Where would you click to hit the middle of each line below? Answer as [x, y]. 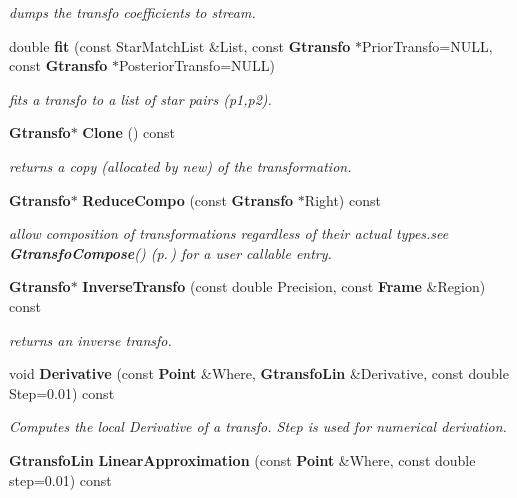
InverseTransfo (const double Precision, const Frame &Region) [284, 286]
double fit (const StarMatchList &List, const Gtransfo [180, 45]
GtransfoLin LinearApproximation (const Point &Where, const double [242, 459]
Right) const [342, 199]
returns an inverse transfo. [90, 339]
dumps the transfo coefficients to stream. [132, 12]
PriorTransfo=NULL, [427, 45]
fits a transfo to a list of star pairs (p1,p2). [140, 98]
